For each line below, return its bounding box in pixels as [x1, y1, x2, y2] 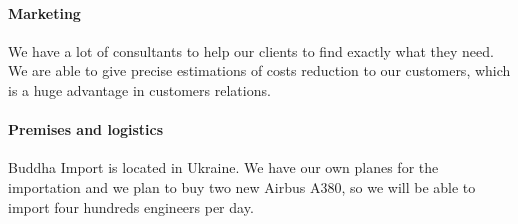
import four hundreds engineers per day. [8, 196, 254, 217]
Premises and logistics [8, 119, 164, 140]
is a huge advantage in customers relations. [8, 79, 271, 100]
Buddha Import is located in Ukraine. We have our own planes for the [8, 157, 439, 178]
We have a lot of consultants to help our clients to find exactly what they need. [8, 40, 494, 61]
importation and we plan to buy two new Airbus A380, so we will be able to [8, 176, 476, 197]
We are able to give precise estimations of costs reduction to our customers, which [8, 60, 511, 81]
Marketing [8, 2, 81, 23]
